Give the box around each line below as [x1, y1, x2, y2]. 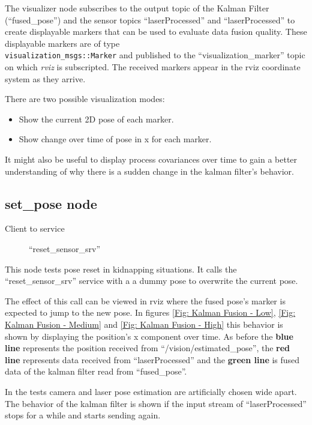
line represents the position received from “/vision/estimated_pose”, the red [5, 342, 290, 354]
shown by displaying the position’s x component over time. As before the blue [5, 330, 293, 342]
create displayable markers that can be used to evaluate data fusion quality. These [5, 25, 307, 38]
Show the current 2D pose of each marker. [19, 112, 174, 125]
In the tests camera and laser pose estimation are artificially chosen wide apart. [5, 385, 297, 397]
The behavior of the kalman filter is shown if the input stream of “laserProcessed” [5, 397, 307, 409]
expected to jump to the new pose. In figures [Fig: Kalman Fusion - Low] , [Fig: [5, 306, 296, 319]
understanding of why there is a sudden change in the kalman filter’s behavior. [5, 164, 294, 177]
